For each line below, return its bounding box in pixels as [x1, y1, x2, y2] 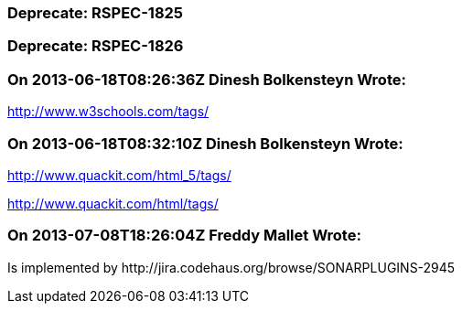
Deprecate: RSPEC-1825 [7, 4, 184, 22]
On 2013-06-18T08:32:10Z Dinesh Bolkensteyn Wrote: [7, 134, 403, 153]
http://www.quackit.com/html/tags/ [7, 195, 219, 211]
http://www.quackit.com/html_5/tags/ [7, 166, 231, 183]
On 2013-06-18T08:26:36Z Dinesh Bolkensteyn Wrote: [7, 70, 406, 89]
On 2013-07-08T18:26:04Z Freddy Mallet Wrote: [7, 226, 361, 245]
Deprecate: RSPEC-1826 [7, 37, 184, 56]
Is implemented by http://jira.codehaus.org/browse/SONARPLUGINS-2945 [7, 259, 456, 275]
